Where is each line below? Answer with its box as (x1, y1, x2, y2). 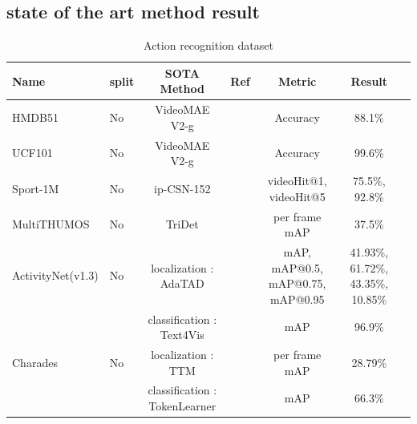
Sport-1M (12, 180, 59, 196)
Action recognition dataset (144, 37, 273, 54)
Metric (278, 72, 317, 89)
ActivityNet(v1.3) (12, 267, 99, 284)
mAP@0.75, (269, 275, 326, 292)
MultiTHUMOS (12, 216, 90, 232)
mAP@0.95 (269, 290, 325, 307)
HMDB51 (12, 109, 59, 126)
